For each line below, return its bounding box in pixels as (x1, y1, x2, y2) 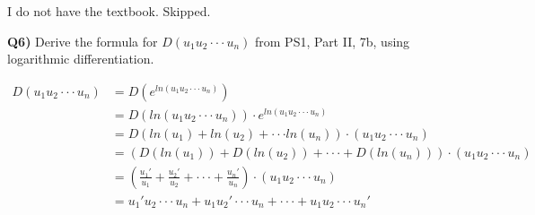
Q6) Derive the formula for (7, 31, 158, 50)
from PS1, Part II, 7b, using (255, 31, 410, 50)
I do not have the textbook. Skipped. (7, 2, 211, 20)
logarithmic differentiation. (7, 49, 154, 68)
